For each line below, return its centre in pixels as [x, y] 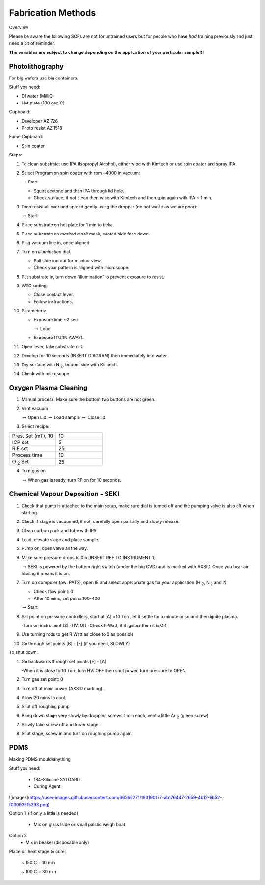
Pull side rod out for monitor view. [67, 260]
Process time [27, 455]
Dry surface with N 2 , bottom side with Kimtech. [70, 365]
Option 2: [18, 835]
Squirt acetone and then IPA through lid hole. [79, 191]
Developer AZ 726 [40, 121]
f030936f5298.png [29, 804]
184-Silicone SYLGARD [57, 780]
